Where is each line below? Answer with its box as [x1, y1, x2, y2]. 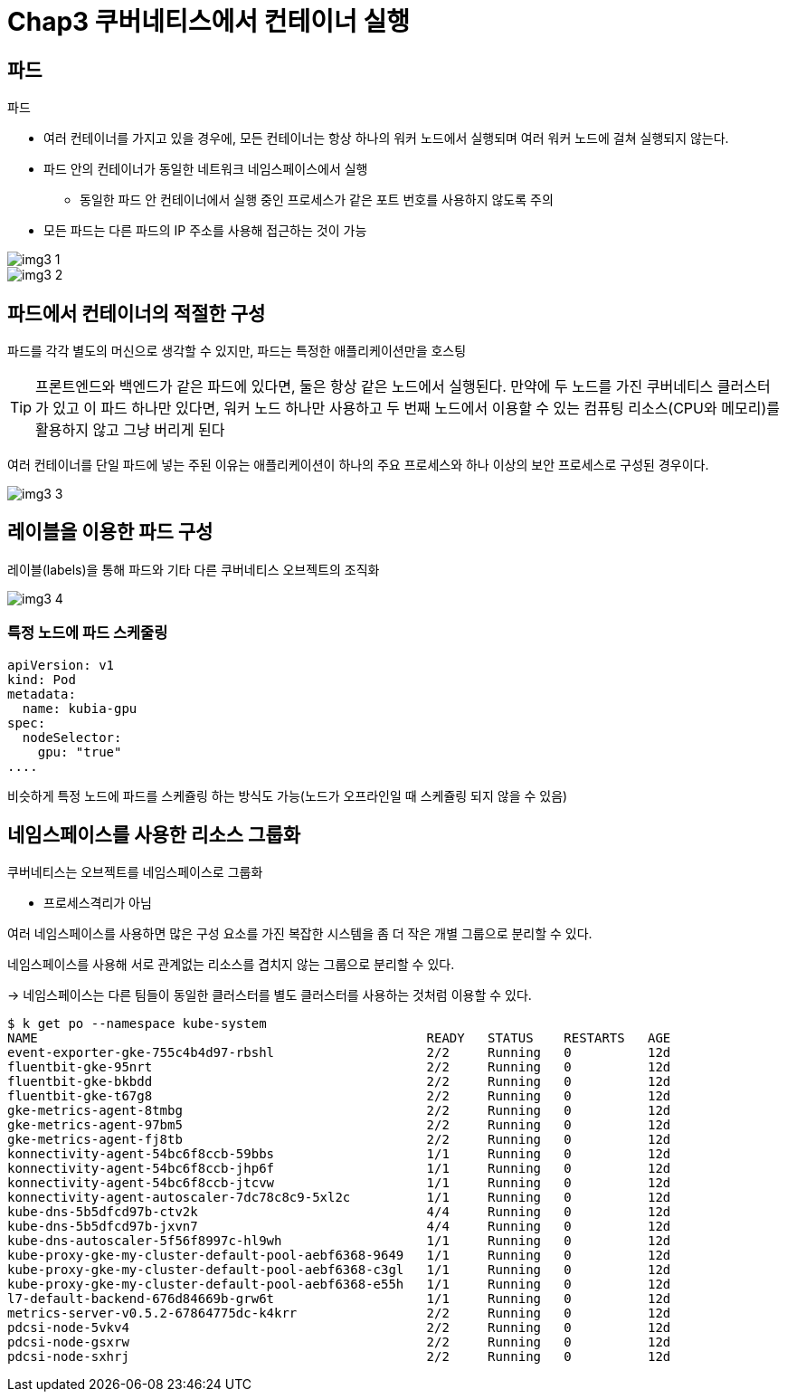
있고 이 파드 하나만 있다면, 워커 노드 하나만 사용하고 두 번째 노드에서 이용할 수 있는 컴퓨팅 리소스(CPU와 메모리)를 [52, 399, 780, 418]
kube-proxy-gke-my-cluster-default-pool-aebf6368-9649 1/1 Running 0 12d [7, 1248, 671, 1263]
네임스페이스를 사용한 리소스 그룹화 [7, 823, 301, 847]
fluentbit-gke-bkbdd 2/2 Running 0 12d [7, 1074, 671, 1090]
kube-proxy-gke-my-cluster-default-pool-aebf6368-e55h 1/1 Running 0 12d [7, 1277, 671, 1292]
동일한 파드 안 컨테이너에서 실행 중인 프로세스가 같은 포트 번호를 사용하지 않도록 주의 [80, 192, 554, 208]
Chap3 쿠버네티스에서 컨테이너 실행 [7, 6, 410, 37]
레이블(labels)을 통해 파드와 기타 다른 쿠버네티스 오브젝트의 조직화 [7, 561, 380, 577]
